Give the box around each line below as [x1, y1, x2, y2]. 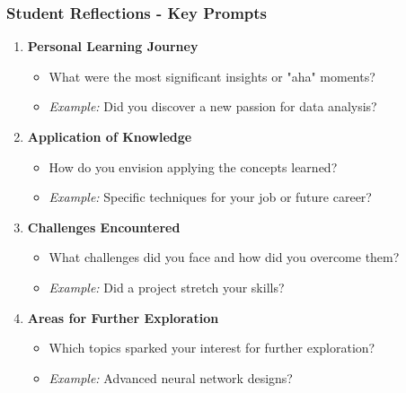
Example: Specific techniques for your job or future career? [49, 188, 372, 206]
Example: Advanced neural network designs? [49, 368, 293, 387]
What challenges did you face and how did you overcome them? [49, 248, 400, 266]
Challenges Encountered [27, 217, 181, 236]
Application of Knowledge [27, 127, 192, 145]
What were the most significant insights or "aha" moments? [49, 66, 375, 85]
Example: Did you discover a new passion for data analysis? [49, 97, 377, 116]
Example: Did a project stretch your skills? [49, 277, 285, 296]
